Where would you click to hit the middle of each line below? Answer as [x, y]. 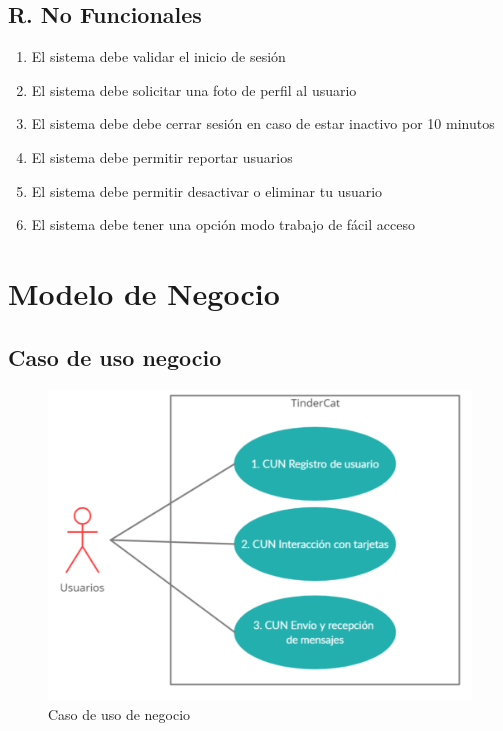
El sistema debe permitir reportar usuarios [162, 156]
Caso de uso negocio [115, 356]
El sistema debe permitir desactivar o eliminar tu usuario [207, 190]
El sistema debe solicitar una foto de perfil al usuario [194, 89]
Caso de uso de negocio [119, 713]
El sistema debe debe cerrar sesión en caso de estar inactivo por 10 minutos [263, 123]
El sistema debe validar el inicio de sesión [158, 56]
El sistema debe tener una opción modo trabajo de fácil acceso [223, 224]
